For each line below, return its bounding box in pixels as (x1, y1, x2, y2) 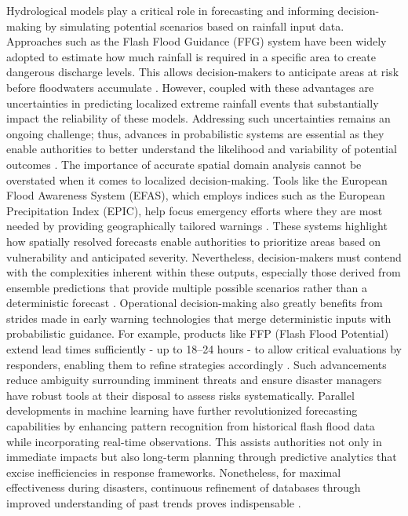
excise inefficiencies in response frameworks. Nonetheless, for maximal (6, 463, 341, 480)
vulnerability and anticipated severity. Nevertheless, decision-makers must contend (6, 248, 402, 265)
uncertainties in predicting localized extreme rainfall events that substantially (6, 94, 379, 111)
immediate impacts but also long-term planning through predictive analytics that (6, 448, 397, 465)
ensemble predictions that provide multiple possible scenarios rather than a (6, 279, 367, 295)
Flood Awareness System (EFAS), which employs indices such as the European (6, 187, 385, 203)
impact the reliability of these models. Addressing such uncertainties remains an (6, 110, 391, 126)
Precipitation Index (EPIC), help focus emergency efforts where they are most (6, 202, 383, 218)
